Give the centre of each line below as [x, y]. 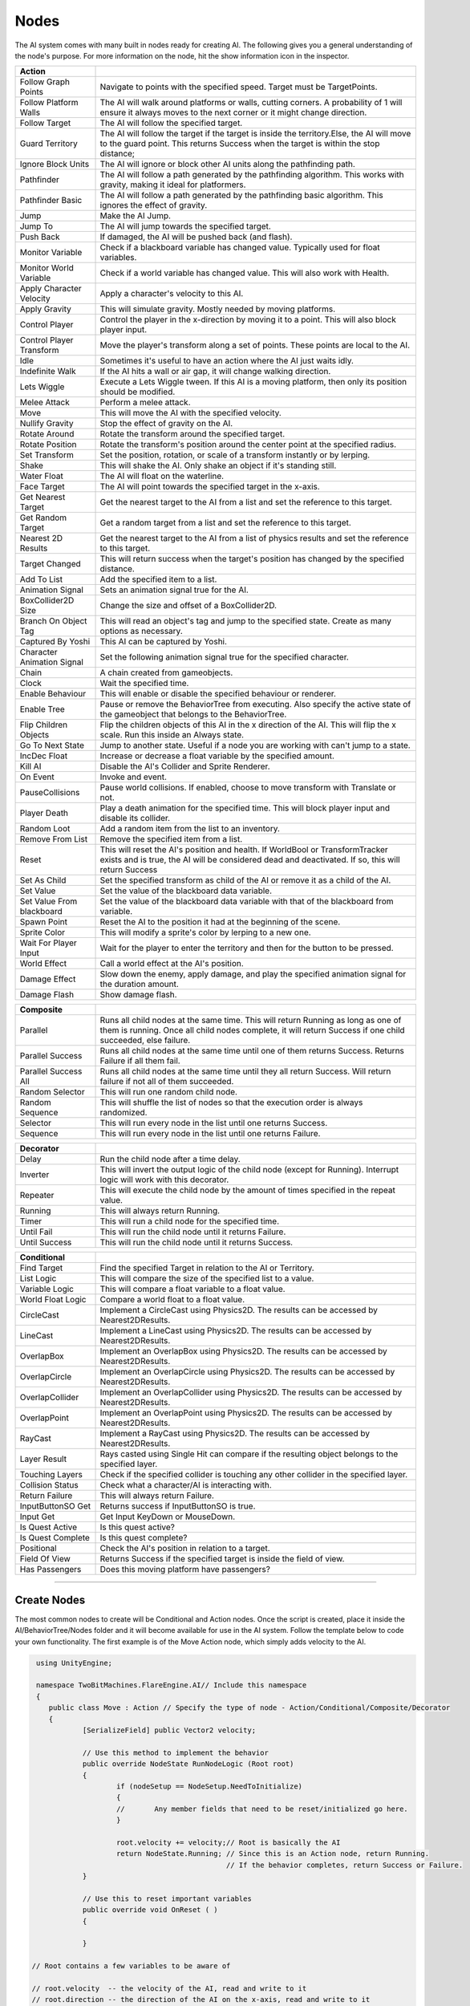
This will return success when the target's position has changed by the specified [252, 559]
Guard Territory [49, 144]
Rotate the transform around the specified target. [192, 434]
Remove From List [54, 839]
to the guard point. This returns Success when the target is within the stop [240, 144]
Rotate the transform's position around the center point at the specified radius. [248, 445]
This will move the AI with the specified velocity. [191, 413]
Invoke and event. [134, 777]
